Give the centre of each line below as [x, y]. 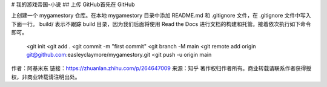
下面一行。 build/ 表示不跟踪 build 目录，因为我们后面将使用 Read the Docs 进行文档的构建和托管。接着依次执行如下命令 [161, 24]
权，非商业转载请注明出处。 [46, 77]
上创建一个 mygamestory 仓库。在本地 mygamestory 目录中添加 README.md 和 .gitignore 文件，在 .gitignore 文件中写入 [161, 16]
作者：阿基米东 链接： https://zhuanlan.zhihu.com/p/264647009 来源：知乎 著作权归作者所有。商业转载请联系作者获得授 [161, 68]
